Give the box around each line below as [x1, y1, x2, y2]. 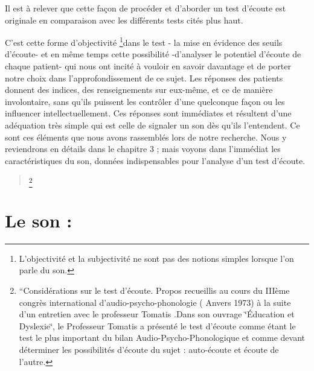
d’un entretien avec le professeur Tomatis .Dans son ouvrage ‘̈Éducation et [19, 308, 295, 320]
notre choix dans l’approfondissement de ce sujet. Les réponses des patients [5, 71, 283, 84]
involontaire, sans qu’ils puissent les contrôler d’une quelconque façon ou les [5, 95, 285, 107]
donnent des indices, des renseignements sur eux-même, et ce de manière [5, 83, 273, 96]
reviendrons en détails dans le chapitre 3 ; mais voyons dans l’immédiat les [5, 142, 281, 155]
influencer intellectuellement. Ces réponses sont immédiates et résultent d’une [5, 107, 292, 119]
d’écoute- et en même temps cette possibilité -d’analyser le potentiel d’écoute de [5, 48, 301, 60]
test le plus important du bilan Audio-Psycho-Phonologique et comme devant [19, 331, 305, 344]
